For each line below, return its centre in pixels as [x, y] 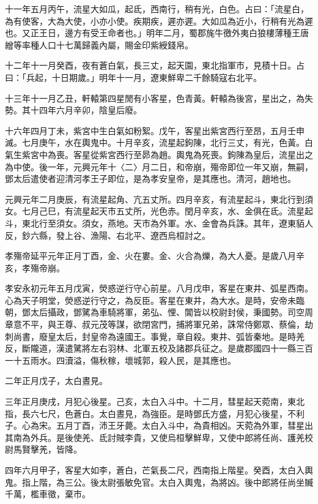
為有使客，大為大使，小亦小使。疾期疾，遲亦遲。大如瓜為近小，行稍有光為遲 [159, 21]
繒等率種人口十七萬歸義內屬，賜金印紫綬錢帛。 [99, 44]
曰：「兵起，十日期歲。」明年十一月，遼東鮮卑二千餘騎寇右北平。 [133, 77]
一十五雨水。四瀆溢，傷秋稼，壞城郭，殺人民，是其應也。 [120, 360]
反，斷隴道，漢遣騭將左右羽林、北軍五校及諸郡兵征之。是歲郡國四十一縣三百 [159, 348]
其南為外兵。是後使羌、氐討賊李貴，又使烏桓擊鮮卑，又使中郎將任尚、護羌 [155, 437]
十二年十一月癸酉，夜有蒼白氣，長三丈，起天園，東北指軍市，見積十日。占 [155, 65]
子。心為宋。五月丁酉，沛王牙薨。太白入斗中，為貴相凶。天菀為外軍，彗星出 [159, 425]
